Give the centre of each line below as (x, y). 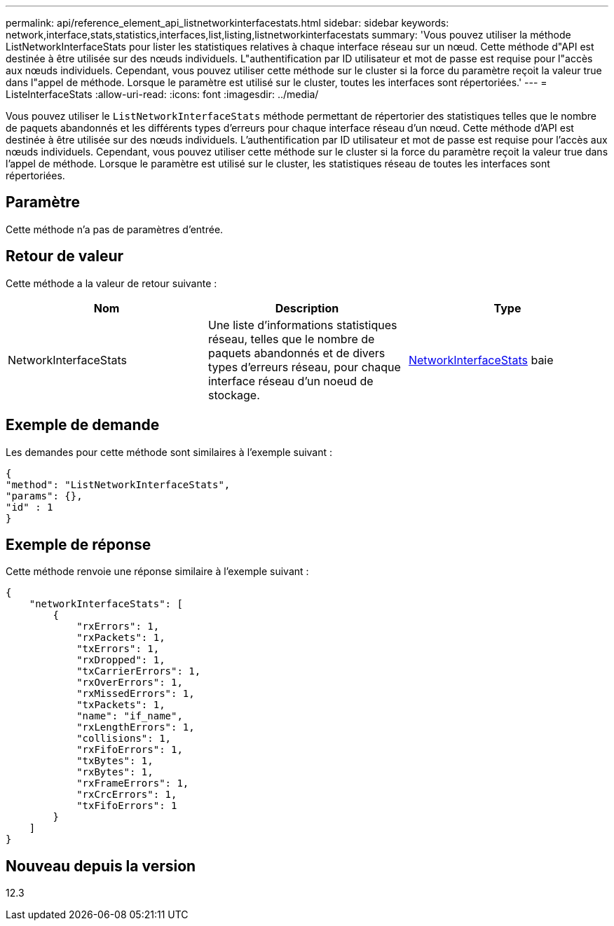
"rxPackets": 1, (121, 638)
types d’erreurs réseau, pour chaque (304, 367)
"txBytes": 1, (115, 761)
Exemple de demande (83, 425)
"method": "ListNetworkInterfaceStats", (118, 484)
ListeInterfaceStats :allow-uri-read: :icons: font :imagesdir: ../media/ (162, 94)
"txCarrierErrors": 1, (139, 671)
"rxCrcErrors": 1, (127, 795)
